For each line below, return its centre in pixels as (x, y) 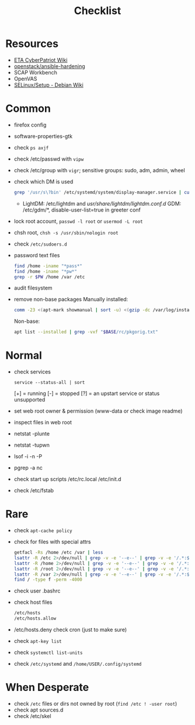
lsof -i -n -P (28, 457)
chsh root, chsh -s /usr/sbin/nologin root (66, 232)
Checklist (97, 11)
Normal (24, 355)
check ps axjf (31, 147)
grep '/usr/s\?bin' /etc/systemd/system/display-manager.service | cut (103, 192)
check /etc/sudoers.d (41, 244)
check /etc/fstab (34, 491)
